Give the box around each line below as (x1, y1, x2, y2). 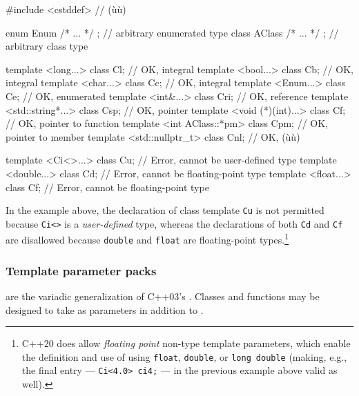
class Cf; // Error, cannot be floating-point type (6, 179, 209, 194)
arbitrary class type (6, 39, 88, 53)
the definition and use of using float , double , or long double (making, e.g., (21, 349, 347, 364)
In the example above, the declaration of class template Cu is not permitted (6, 203, 324, 217)
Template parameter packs (6, 261, 157, 279)
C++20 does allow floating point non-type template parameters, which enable (21, 336, 351, 350)
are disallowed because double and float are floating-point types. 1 (6, 230, 289, 247)
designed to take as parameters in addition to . (6, 302, 204, 317)
